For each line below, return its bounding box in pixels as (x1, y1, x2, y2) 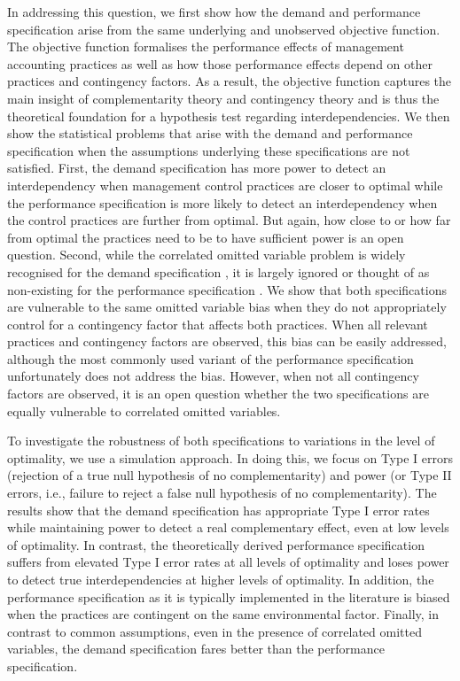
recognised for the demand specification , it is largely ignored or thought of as (7, 262, 430, 281)
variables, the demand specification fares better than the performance (7, 639, 385, 658)
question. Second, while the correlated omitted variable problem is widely (7, 245, 406, 264)
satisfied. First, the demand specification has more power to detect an (7, 159, 386, 177)
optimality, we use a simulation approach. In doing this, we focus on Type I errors (7, 448, 453, 467)
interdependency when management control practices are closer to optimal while (7, 175, 443, 194)
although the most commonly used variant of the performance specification (7, 349, 414, 368)
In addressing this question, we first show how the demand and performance (7, 3, 421, 20)
